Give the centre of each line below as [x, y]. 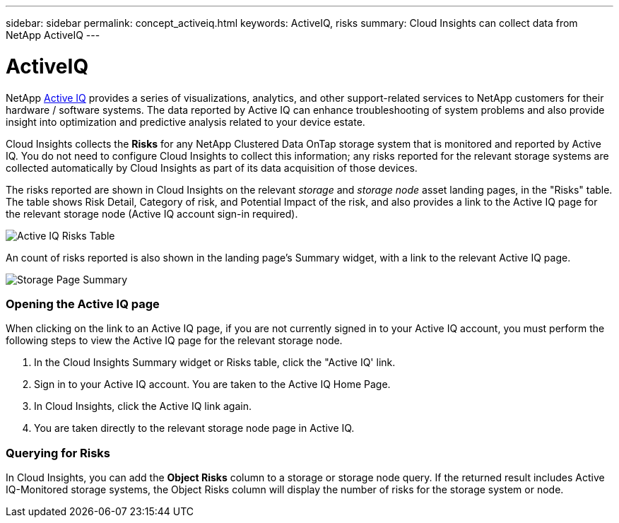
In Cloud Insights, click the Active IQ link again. [143, 406]
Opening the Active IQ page [83, 304]
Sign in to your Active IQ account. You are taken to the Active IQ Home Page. [212, 384]
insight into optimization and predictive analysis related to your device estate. [185, 122]
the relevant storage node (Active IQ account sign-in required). [152, 213]
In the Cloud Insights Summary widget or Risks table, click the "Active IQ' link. [215, 363]
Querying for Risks [58, 453]
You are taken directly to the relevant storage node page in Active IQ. [194, 428]
